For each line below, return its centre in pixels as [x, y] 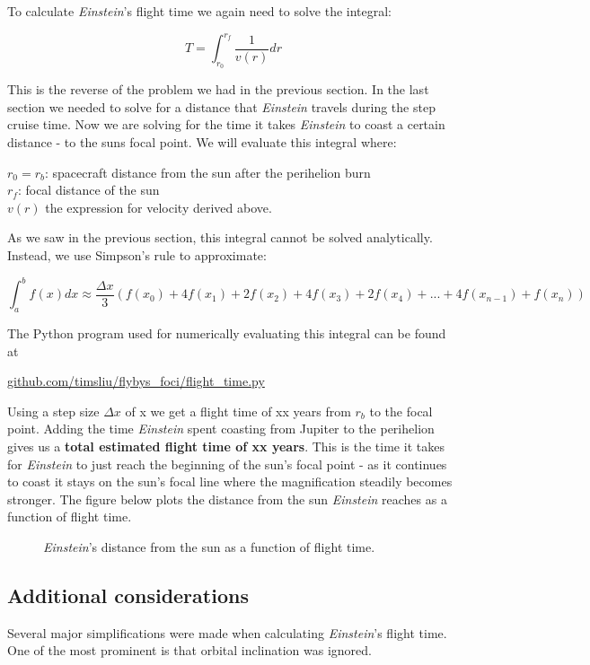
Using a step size [53, 411]
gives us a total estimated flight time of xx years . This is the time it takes [226, 446]
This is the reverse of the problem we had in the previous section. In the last [218, 89]
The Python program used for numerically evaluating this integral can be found [227, 332]
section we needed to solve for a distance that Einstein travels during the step [221, 106]
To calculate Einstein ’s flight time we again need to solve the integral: [200, 11]
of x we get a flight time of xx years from [238, 411]
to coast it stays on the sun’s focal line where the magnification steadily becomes [230, 481]
